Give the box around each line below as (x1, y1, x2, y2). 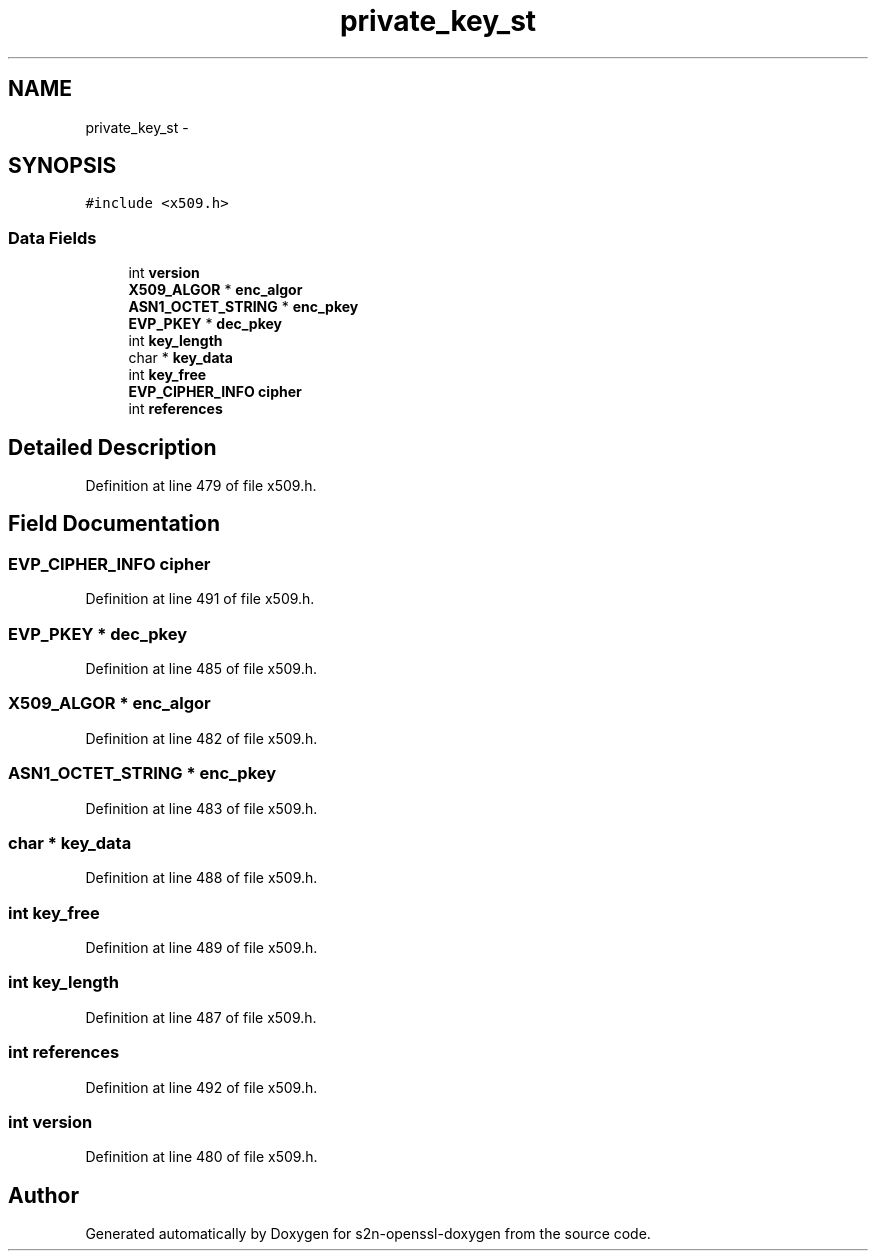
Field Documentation (8, 511, 220, 537)
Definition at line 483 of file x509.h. (85, 799, 318, 817)
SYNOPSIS (8, 153, 117, 179)
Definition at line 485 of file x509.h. (85, 660, 317, 677)
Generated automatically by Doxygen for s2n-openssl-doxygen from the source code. (85, 1225, 651, 1243)
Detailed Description (8, 434, 217, 460)
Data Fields (8, 227, 97, 248)
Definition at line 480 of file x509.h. (85, 1148, 318, 1166)
